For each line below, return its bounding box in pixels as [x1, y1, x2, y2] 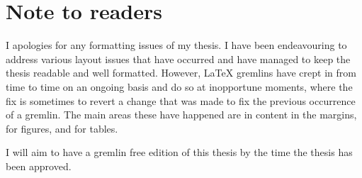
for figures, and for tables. [6, 121, 118, 135]
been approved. [6, 158, 72, 173]
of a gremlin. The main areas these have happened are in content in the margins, [6, 107, 357, 122]
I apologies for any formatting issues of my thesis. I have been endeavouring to [6, 38, 347, 52]
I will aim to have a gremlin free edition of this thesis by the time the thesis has [6, 145, 353, 160]
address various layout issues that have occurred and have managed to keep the [6, 51, 351, 66]
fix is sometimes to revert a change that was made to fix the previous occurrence [6, 93, 356, 108]
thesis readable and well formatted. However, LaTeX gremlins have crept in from [6, 65, 356, 80]
